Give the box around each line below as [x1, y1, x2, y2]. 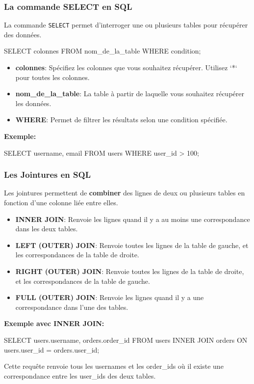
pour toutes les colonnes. [15, 72, 90, 82]
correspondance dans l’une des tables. [15, 302, 128, 312]
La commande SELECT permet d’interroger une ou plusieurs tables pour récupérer [4, 20, 248, 30]
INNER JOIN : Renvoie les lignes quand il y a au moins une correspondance [15, 214, 250, 224]
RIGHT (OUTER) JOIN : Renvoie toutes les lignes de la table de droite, [15, 266, 244, 276]
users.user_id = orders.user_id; [4, 344, 100, 355]
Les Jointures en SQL [4, 168, 91, 181]
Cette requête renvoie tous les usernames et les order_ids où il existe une [4, 361, 224, 371]
